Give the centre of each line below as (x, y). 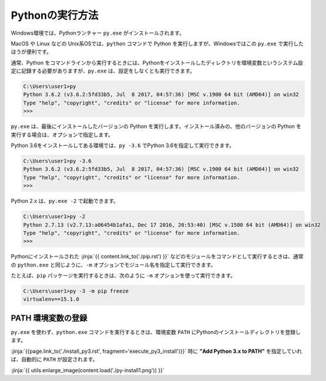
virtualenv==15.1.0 (51, 299)
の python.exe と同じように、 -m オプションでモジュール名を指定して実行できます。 (113, 265)
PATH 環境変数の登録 (49, 318)
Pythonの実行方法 (55, 15)
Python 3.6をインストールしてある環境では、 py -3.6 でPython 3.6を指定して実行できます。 (123, 146)
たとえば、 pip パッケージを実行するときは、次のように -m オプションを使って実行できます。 (123, 276)
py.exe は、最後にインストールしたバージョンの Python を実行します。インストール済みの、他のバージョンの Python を (156, 126)
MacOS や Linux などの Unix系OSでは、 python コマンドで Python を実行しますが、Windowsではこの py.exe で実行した (157, 44)
